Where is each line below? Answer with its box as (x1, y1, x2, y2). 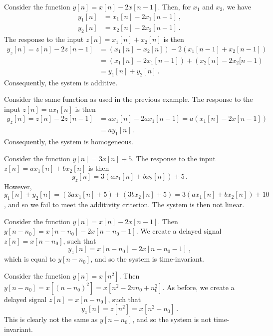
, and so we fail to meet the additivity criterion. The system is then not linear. (4, 199, 245, 209)
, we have (223, 1, 251, 11)
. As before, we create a (162, 282, 235, 292)
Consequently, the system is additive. (4, 77, 118, 87)
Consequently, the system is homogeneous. (4, 136, 133, 146)
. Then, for (158, 1, 191, 11)
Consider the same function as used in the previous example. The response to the (4, 94, 253, 104)
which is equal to (4, 254, 56, 264)
